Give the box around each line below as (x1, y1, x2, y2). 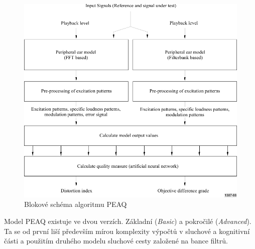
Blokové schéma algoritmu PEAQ (24, 199, 127, 209)
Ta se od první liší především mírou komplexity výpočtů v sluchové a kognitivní (4, 225, 250, 236)
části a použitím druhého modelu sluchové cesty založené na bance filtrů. (4, 235, 228, 246)
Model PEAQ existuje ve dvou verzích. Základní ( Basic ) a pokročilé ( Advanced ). (4, 216, 251, 226)
